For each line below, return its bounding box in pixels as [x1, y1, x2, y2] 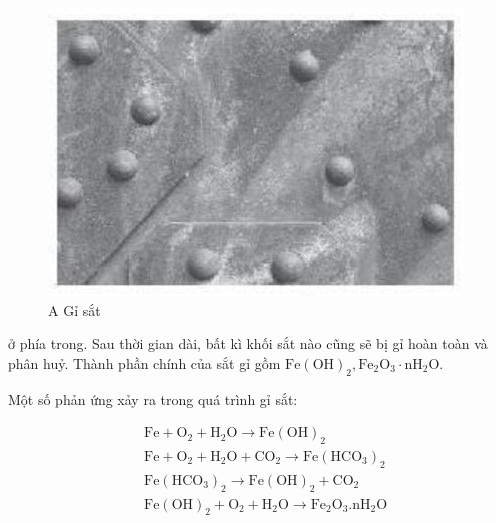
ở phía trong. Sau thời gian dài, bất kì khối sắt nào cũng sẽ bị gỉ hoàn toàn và [8, 333, 488, 354]
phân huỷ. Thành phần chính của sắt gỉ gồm [8, 352, 281, 373]
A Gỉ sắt [48, 299, 101, 320]
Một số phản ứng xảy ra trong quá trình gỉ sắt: [8, 388, 298, 409]
